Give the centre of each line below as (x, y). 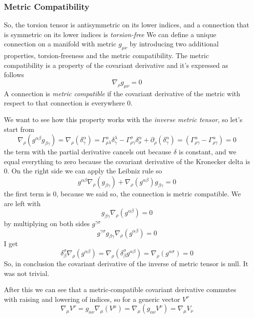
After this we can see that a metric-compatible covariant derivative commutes (120, 289)
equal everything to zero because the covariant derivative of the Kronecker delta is (127, 161)
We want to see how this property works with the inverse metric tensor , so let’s (123, 119)
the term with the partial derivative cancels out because (88, 152)
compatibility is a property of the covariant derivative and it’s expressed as (116, 65)
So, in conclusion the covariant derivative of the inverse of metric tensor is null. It (126, 263)
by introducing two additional (174, 44)
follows (14, 74)
